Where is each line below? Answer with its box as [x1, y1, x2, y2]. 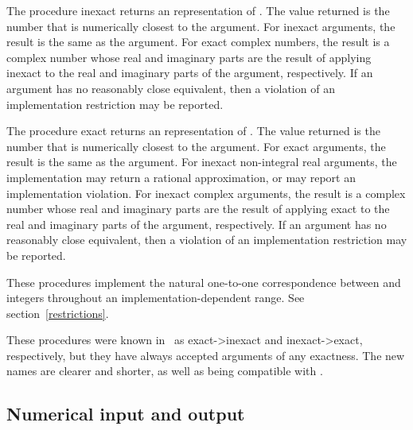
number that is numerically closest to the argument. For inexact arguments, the [6, 17, 395, 34]
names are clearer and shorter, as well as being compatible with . [6, 362, 323, 379]
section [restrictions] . [6, 304, 109, 321]
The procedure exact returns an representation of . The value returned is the [6, 122, 380, 139]
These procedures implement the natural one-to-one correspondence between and [6, 273, 401, 290]
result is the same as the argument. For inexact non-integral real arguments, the [6, 153, 397, 170]
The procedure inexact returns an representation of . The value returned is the [6, 2, 390, 18]
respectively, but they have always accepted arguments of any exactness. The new [6, 347, 405, 363]
